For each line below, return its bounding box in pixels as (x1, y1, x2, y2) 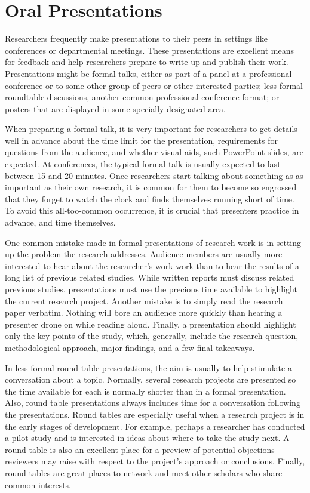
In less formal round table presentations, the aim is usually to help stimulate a (5, 361, 292, 374)
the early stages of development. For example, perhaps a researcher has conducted (5, 420, 305, 432)
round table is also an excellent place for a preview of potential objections (5, 443, 275, 455)
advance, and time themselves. (5, 216, 116, 229)
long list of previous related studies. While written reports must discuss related (5, 271, 294, 284)
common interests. (5, 478, 72, 491)
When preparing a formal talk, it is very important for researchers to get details (5, 122, 297, 135)
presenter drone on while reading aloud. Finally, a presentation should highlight (5, 318, 296, 330)
